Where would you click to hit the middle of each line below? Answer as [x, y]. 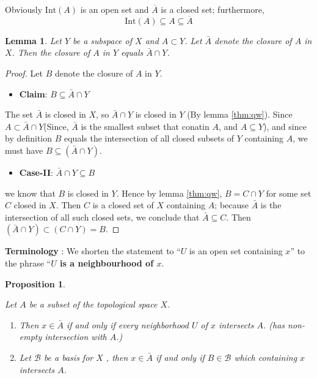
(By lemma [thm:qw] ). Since [240, 114]
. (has [274, 324]
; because [232, 205]
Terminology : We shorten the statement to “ [93, 251]
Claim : [33, 93]
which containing [266, 357]
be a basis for [68, 357]
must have [24, 150]
